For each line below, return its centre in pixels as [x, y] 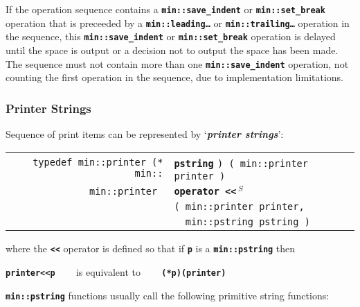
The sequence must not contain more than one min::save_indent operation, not [177, 63]
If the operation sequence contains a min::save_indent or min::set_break [165, 9]
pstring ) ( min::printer [241, 163]
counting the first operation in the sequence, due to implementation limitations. [174, 77]
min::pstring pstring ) [247, 222]
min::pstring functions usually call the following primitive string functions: [168, 295]
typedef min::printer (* [98, 163]
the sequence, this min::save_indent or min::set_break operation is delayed [171, 36]
